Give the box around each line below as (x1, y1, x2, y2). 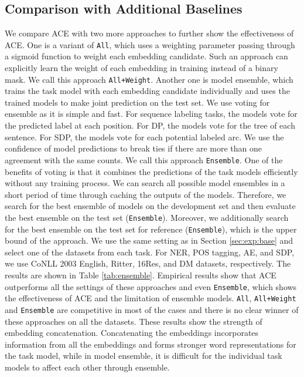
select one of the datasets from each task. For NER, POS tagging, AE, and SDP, (5, 245, 295, 258)
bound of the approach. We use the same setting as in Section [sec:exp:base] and (5, 234, 293, 247)
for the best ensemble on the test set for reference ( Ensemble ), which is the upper (5, 223, 297, 235)
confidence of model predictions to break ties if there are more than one (5, 142, 262, 154)
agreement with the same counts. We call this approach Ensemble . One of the (5, 153, 283, 166)
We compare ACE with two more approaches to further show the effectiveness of (5, 27, 294, 39)
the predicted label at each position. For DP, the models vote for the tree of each (5, 119, 295, 132)
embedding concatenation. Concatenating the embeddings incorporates (5, 326, 259, 339)
